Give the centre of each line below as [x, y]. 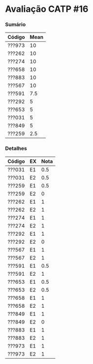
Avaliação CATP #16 [47, 9]
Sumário [15, 25]
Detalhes [16, 148]
